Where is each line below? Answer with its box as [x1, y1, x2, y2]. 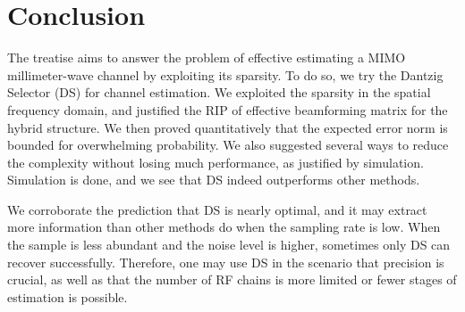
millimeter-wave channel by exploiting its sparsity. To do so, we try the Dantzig [7, 65, 444, 84]
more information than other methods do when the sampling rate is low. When [7, 218, 441, 236]
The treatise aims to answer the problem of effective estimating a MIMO [7, 48, 406, 67]
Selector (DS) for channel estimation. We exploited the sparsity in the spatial [7, 83, 431, 102]
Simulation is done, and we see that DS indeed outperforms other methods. [7, 170, 420, 189]
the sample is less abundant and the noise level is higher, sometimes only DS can [7, 235, 451, 254]
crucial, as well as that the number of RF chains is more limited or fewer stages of [7, 270, 457, 289]
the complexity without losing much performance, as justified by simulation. [7, 152, 424, 171]
